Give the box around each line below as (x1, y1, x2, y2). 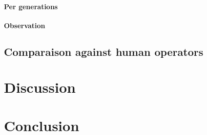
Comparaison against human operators (4, 44, 204, 59)
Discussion (4, 77, 76, 97)
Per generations (4, 1, 58, 11)
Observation (4, 20, 45, 30)
